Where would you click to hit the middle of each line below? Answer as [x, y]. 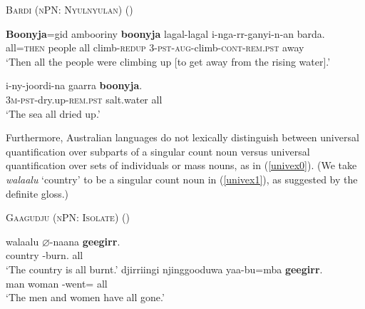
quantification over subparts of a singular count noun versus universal [158, 151]
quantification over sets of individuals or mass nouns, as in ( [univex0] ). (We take [181, 165]
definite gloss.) [37, 193]
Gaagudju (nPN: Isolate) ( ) [68, 217]
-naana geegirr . [85, 241]
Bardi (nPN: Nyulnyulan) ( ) [70, 9]
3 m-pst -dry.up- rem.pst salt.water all [84, 99]
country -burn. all [45, 255]
